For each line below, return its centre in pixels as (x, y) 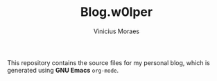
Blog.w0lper (116, 12)
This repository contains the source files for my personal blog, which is (108, 62)
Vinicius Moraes (116, 31)
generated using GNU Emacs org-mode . (63, 70)
